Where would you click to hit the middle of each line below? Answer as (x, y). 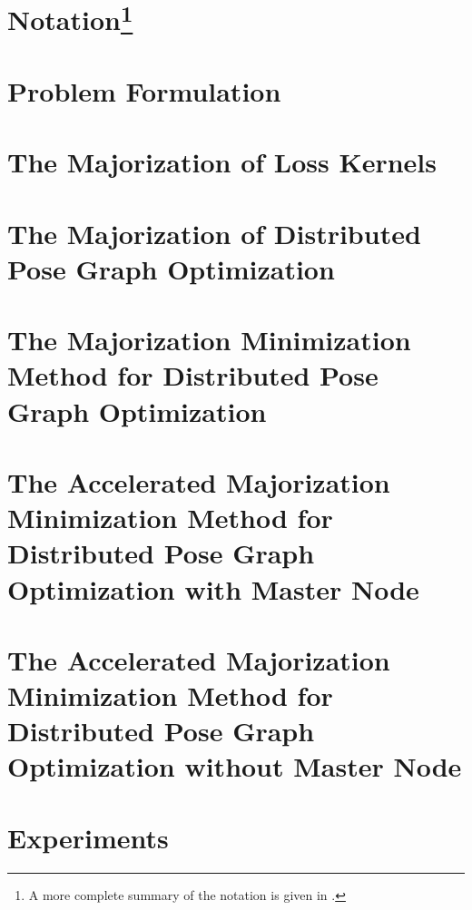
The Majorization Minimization (209, 340)
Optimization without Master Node (235, 766)
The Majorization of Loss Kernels (222, 162)
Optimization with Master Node (213, 588)
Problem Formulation (144, 90)
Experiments (88, 837)
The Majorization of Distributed (214, 233)
